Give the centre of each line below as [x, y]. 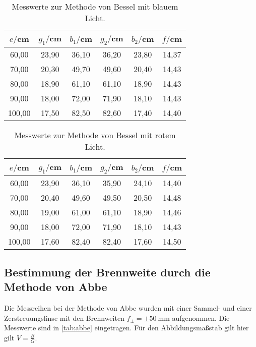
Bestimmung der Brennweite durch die [107, 272]
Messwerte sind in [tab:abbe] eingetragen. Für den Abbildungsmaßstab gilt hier [126, 328]
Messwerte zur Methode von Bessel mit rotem [95, 135]
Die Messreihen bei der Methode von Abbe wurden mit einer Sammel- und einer [128, 307]
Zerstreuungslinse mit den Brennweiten [64, 317]
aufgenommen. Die [201, 317]
